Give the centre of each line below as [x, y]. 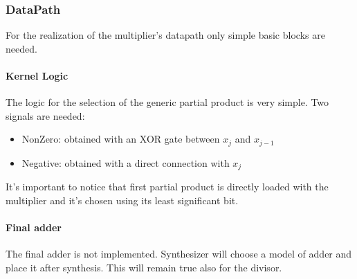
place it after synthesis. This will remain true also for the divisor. [144, 267]
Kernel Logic [37, 75]
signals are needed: [45, 115]
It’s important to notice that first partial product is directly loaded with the [167, 187]
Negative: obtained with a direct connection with [126, 162]
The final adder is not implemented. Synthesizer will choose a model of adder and [179, 254]
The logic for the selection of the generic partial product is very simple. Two [167, 102]
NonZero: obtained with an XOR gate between [121, 139]
